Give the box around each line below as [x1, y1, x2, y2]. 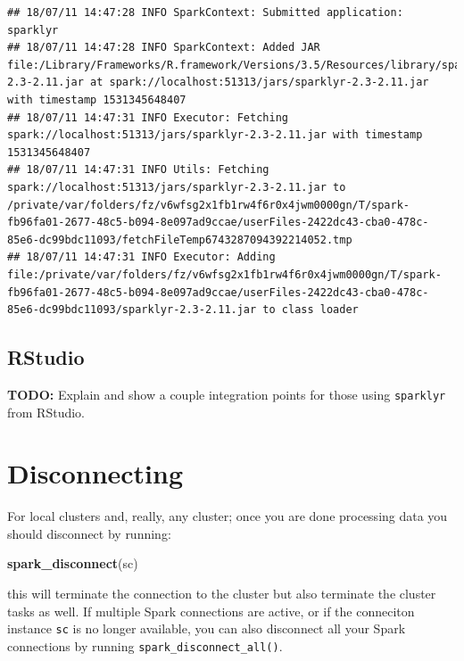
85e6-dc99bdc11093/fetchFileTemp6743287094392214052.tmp [7, 233, 352, 246]
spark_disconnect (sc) [7, 554, 138, 573]
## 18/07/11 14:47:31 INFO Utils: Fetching [7, 163, 269, 177]
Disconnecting [7, 455, 184, 492]
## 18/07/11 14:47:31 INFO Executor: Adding [7, 251, 276, 264]
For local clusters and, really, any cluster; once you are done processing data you [7, 507, 448, 525]
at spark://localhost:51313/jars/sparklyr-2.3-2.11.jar [90, 76, 429, 89]
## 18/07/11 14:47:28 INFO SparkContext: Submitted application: [7, 6, 403, 19]
